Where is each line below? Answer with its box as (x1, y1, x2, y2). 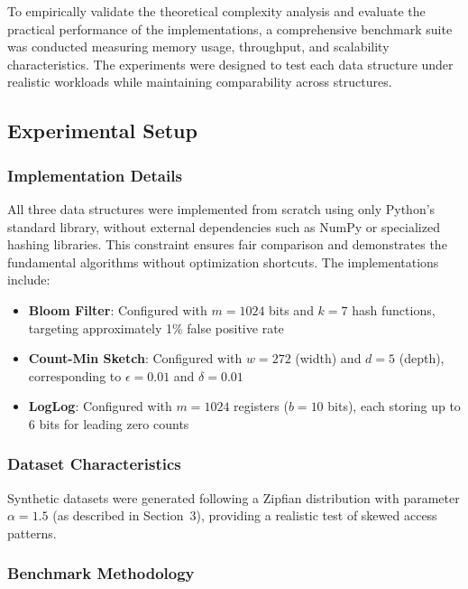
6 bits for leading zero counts (28, 414, 189, 433)
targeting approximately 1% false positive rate (28, 318, 284, 337)
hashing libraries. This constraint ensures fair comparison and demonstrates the (7, 235, 447, 254)
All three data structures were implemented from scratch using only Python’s (7, 199, 436, 218)
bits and (269, 300, 314, 319)
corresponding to (28, 366, 122, 385)
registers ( (234, 397, 289, 416)
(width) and (295, 349, 362, 368)
